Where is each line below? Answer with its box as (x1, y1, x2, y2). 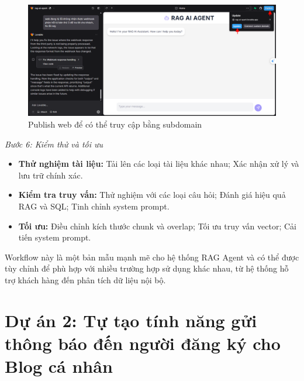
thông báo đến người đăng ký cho (5, 331, 281, 355)
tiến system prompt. (18, 231, 91, 243)
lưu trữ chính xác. (18, 169, 83, 181)
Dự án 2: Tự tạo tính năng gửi (5, 308, 257, 332)
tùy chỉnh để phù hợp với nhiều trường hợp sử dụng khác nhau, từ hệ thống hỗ (5, 262, 289, 274)
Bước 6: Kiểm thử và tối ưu (5, 138, 103, 150)
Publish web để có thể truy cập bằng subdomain (28, 118, 202, 131)
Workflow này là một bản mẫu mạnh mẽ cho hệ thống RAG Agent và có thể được (5, 250, 299, 263)
